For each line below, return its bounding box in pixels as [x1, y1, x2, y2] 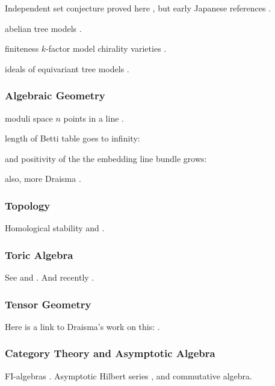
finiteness [5, 42, 39, 55]
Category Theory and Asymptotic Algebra [5, 346, 215, 361]
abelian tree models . [5, 22, 82, 34]
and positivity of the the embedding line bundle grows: [5, 152, 207, 164]
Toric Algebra [5, 247, 73, 262]
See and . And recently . [5, 271, 94, 283]
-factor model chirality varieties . [46, 42, 167, 55]
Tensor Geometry [5, 296, 91, 311]
